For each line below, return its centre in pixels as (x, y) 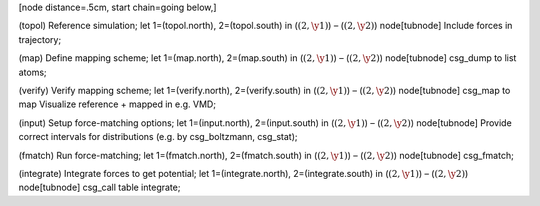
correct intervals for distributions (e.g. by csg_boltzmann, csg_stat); (158, 137)
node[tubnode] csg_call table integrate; (99, 187)
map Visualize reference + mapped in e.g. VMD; (117, 104)
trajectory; (40, 39)
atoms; (32, 72)
